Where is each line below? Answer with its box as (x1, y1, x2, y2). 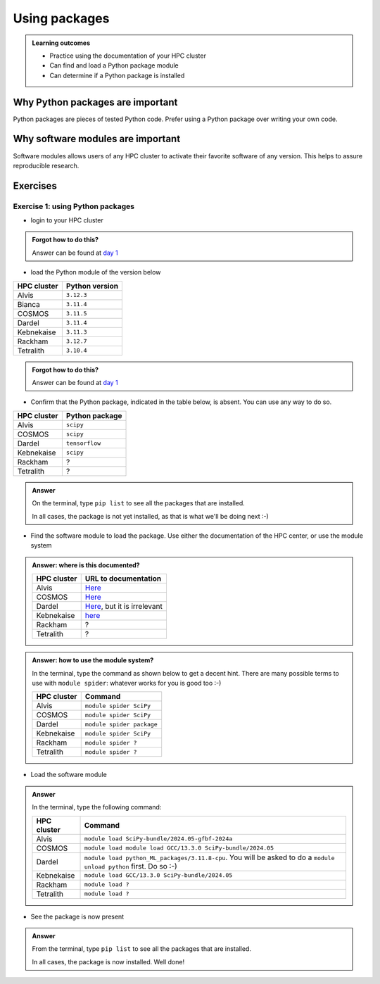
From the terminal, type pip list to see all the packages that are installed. (32, 945, 251, 953)
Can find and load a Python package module (49, 61, 179, 70)
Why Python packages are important (13, 96, 178, 108)
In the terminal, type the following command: (32, 803, 162, 812)
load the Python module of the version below (30, 268, 161, 277)
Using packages (13, 11, 110, 26)
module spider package (84, 720, 158, 728)
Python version (65, 281, 119, 291)
